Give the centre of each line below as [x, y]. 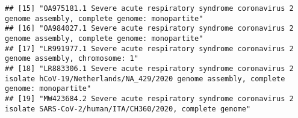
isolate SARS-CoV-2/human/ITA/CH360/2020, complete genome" [128, 109]
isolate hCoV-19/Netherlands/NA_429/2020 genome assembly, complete [145, 79]
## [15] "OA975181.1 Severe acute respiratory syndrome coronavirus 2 [149, 8]
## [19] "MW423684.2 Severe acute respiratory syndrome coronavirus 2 [149, 98]
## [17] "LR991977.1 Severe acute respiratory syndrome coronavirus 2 [149, 48]
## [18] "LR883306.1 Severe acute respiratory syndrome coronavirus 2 [149, 68]
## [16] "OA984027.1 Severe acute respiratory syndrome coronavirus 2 [149, 29]
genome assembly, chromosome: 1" [72, 59]
